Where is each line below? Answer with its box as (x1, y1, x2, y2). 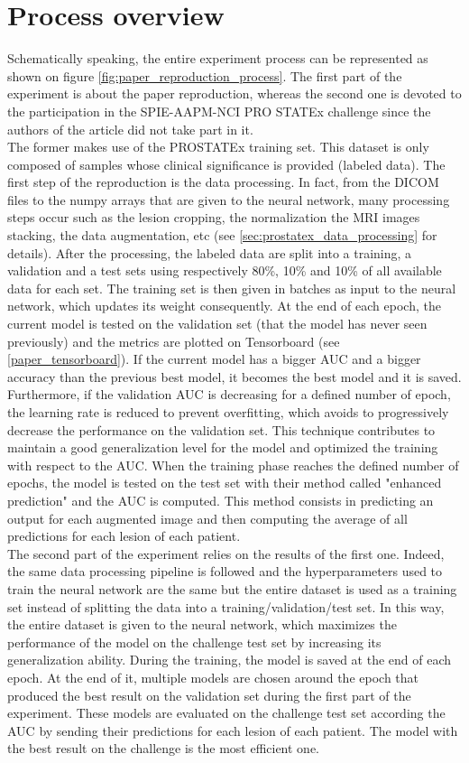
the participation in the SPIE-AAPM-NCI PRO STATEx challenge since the (7, 101, 431, 120)
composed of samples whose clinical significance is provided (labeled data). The (7, 154, 446, 173)
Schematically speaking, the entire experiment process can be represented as (7, 49, 428, 68)
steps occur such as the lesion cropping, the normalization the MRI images (7, 208, 420, 227)
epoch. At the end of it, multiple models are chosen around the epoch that (7, 667, 419, 686)
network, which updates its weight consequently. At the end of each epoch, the (7, 296, 441, 315)
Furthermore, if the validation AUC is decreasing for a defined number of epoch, (7, 385, 451, 404)
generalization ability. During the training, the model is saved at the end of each (7, 650, 452, 669)
